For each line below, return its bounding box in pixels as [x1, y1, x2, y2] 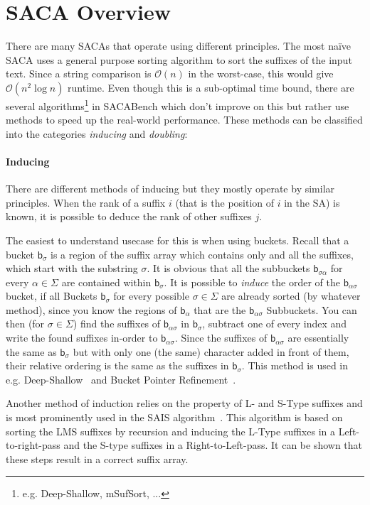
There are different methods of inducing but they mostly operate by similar [6, 181, 335, 196]
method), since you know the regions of [6, 302, 177, 317]
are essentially [287, 330, 349, 345]
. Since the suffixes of [174, 330, 268, 345]
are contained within [61, 274, 152, 289]
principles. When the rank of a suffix [6, 195, 166, 210]
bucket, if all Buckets [6, 288, 97, 303]
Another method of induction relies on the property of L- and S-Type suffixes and [6, 396, 363, 411]
